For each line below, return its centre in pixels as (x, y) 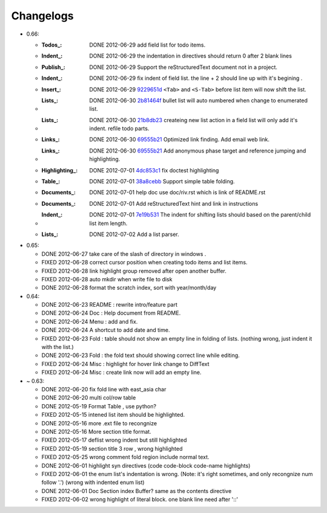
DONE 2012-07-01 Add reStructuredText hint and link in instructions (174, 203)
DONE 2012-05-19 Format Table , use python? (99, 406)
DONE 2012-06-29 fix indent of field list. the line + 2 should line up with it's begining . (196, 78)
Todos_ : (52, 45)
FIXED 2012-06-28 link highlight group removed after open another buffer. (134, 271)
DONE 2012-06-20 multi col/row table (89, 398)
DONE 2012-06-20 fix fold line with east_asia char (104, 389)
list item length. (108, 223)
